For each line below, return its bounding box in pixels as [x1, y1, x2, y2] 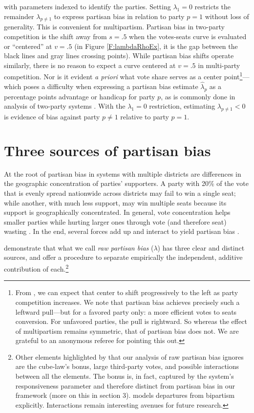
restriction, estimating [149, 101, 215, 111]
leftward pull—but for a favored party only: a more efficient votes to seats [15, 306, 237, 317]
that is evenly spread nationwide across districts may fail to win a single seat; [4, 187, 236, 198]
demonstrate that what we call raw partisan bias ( [4, 242, 154, 252]
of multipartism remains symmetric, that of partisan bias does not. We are [15, 325, 239, 336]
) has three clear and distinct [157, 242, 245, 252]
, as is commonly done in [161, 91, 235, 101]
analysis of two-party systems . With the [4, 101, 126, 111]
